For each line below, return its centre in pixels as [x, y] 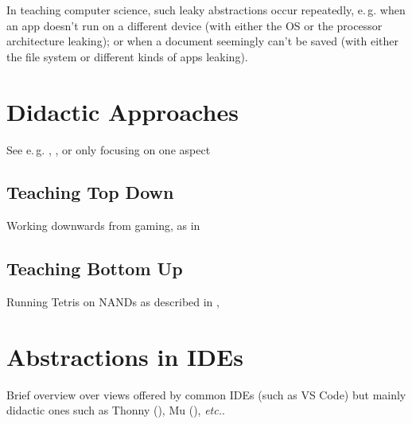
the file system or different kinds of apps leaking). [127, 56]
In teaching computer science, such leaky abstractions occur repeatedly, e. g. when [206, 10]
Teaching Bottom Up [95, 268]
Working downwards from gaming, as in [103, 226]
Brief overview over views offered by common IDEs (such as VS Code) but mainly [206, 394]
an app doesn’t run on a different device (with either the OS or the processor [194, 25]
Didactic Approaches [122, 111]
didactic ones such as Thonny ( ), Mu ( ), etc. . [116, 410]
